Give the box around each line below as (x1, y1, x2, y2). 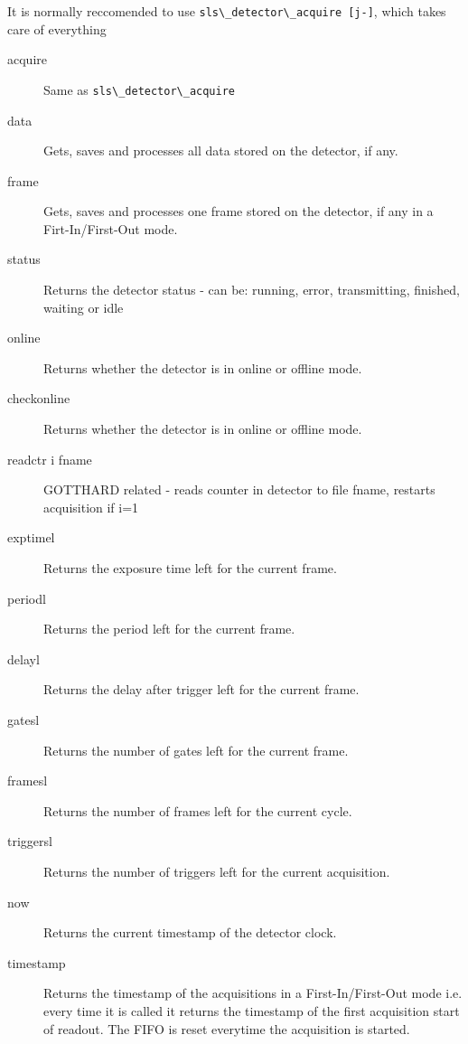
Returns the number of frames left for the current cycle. (43, 801, 352, 820)
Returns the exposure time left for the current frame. (43, 559, 337, 577)
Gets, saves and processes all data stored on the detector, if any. (43, 141, 398, 160)
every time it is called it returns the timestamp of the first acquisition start (43, 1001, 460, 1020)
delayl (7, 649, 40, 668)
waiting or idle (43, 297, 124, 316)
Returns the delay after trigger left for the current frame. (43, 680, 360, 699)
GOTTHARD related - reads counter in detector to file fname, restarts (43, 480, 435, 499)
